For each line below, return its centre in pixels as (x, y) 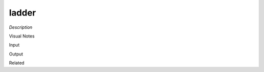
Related (17, 63)
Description (21, 27)
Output (16, 54)
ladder (22, 13)
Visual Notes (22, 36)
